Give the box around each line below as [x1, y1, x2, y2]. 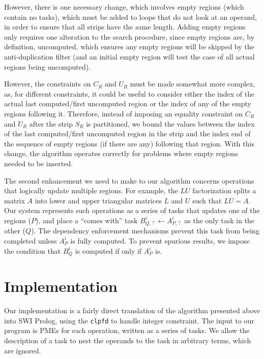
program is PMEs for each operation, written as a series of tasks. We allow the [4, 325, 250, 336]
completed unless [4, 235, 57, 246]
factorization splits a [192, 185, 256, 196]
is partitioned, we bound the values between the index [86, 118, 255, 129]
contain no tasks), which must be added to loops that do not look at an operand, [4, 11, 257, 22]
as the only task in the [184, 215, 255, 225]
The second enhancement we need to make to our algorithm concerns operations [4, 175, 254, 186]
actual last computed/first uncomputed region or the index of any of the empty [4, 98, 252, 109]
